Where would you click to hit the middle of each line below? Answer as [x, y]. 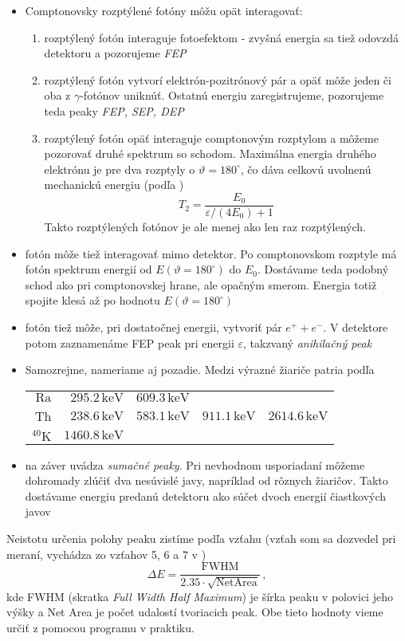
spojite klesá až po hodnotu [92, 300]
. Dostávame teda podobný [323, 269]
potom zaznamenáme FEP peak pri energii [130, 342]
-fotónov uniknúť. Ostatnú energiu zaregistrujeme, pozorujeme [232, 95]
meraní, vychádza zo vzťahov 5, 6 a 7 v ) [106, 554]
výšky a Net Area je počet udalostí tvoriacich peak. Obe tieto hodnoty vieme [195, 612]
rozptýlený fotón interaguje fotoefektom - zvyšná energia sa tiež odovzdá [221, 37]
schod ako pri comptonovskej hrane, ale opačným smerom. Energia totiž [201, 284]
